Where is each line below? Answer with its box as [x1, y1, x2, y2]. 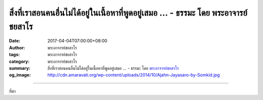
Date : [9, 38, 20, 44]
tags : [9, 52, 20, 58]
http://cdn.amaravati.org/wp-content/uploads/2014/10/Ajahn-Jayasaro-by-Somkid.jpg [47, 72, 220, 78]
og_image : [9, 72, 31, 78]
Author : [9, 44, 25, 51]
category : [9, 59, 30, 64]
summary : [9, 65, 31, 71]
